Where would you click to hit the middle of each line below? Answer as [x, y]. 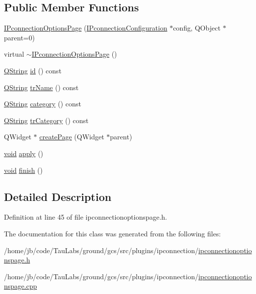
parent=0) [19, 37]
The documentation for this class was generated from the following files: [112, 233]
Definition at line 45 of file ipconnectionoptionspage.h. [86, 217]
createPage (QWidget [72, 137]
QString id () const [33, 70]
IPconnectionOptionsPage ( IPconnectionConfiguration [86, 28]
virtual [14, 54]
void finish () [23, 170]
